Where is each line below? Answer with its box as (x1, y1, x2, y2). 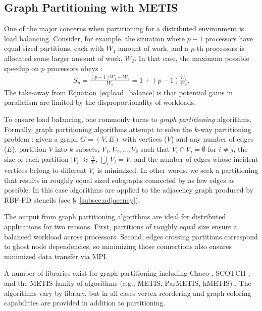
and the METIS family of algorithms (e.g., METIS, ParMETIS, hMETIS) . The (4, 277, 251, 288)
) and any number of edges (171, 134, 254, 144)
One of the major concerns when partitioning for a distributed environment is (4, 23, 244, 34)
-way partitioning (198, 123, 251, 134)
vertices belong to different (4, 164, 87, 175)
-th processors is (194, 43, 244, 53)
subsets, (75, 143, 100, 154)
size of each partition (4, 154, 69, 164)
